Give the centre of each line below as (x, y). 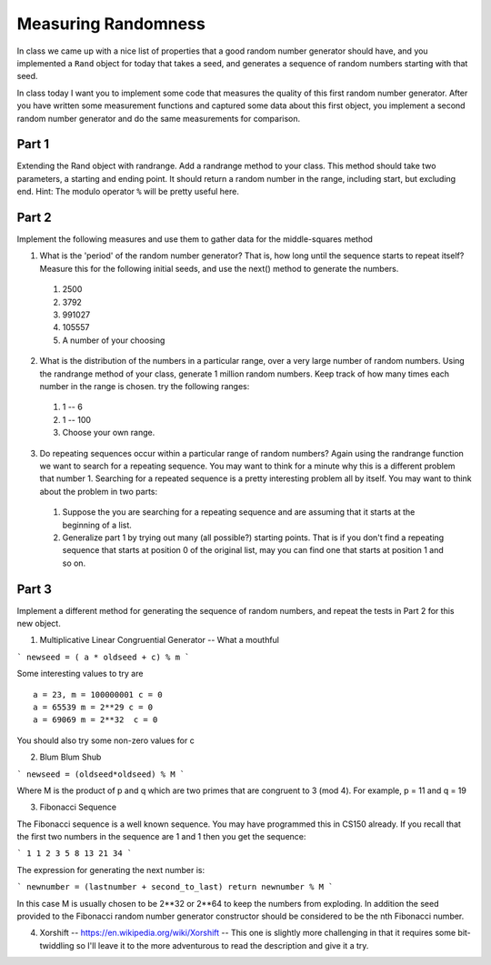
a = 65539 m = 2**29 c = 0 (93, 707)
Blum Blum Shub (70, 757)
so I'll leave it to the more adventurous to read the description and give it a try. (222, 945)
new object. (39, 623)
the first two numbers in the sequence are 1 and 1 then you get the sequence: (161, 837)
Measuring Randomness (111, 24)
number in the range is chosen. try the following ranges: (145, 386)
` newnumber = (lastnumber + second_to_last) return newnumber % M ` (175, 887)
